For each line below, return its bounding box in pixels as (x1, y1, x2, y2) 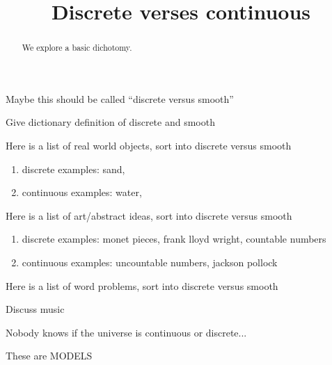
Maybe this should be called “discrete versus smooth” (6, 91, 234, 106)
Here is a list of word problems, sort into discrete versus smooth (6, 278, 278, 293)
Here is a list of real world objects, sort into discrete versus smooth (6, 138, 292, 153)
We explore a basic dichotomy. (22, 42, 132, 54)
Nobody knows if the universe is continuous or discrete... (6, 325, 247, 339)
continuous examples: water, (22, 185, 142, 200)
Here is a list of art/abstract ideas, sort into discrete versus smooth (6, 208, 292, 222)
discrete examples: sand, (22, 161, 125, 176)
